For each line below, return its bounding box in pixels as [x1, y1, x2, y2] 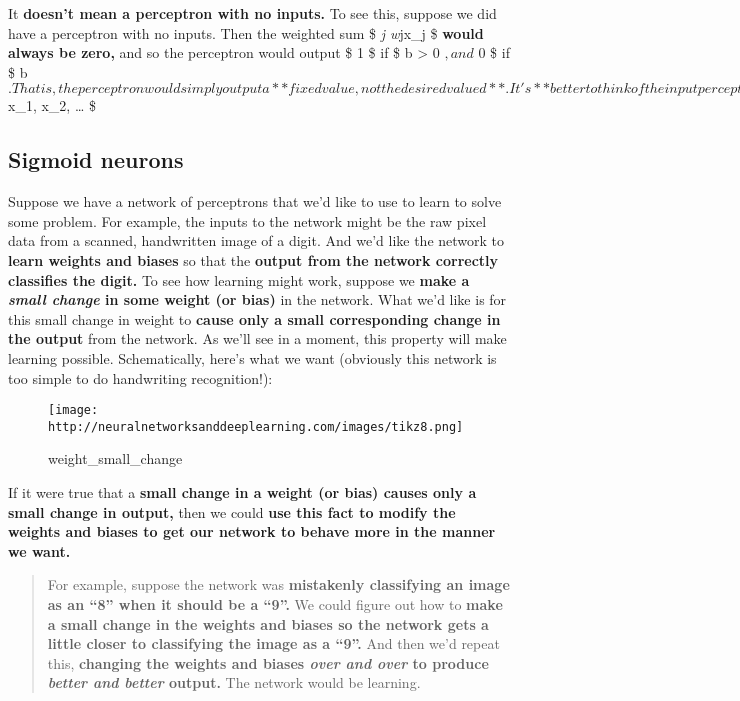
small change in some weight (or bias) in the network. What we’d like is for [8, 289, 507, 310]
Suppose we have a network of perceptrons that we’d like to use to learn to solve [8, 191, 502, 212]
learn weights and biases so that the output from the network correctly [8, 249, 499, 270]
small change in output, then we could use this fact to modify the [8, 501, 456, 522]
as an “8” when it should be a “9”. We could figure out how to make [47, 593, 503, 614]
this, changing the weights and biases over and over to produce [47, 652, 489, 673]
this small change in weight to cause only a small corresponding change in [8, 308, 501, 329]
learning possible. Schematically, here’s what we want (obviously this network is [8, 347, 497, 368]
